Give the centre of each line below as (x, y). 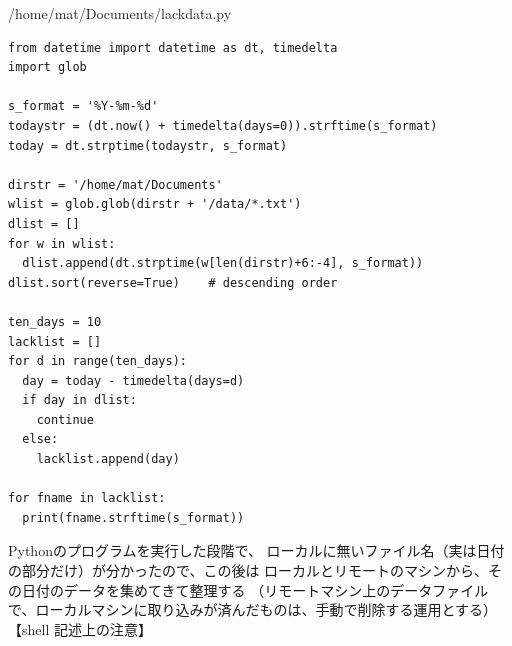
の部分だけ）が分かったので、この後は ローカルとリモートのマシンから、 (248, 570)
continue (65, 419)
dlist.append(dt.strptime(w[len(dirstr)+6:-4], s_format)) (223, 263)
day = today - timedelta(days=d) (133, 380)
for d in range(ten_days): (97, 361)
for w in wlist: (62, 243)
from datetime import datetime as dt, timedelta (173, 47)
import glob (47, 67)
